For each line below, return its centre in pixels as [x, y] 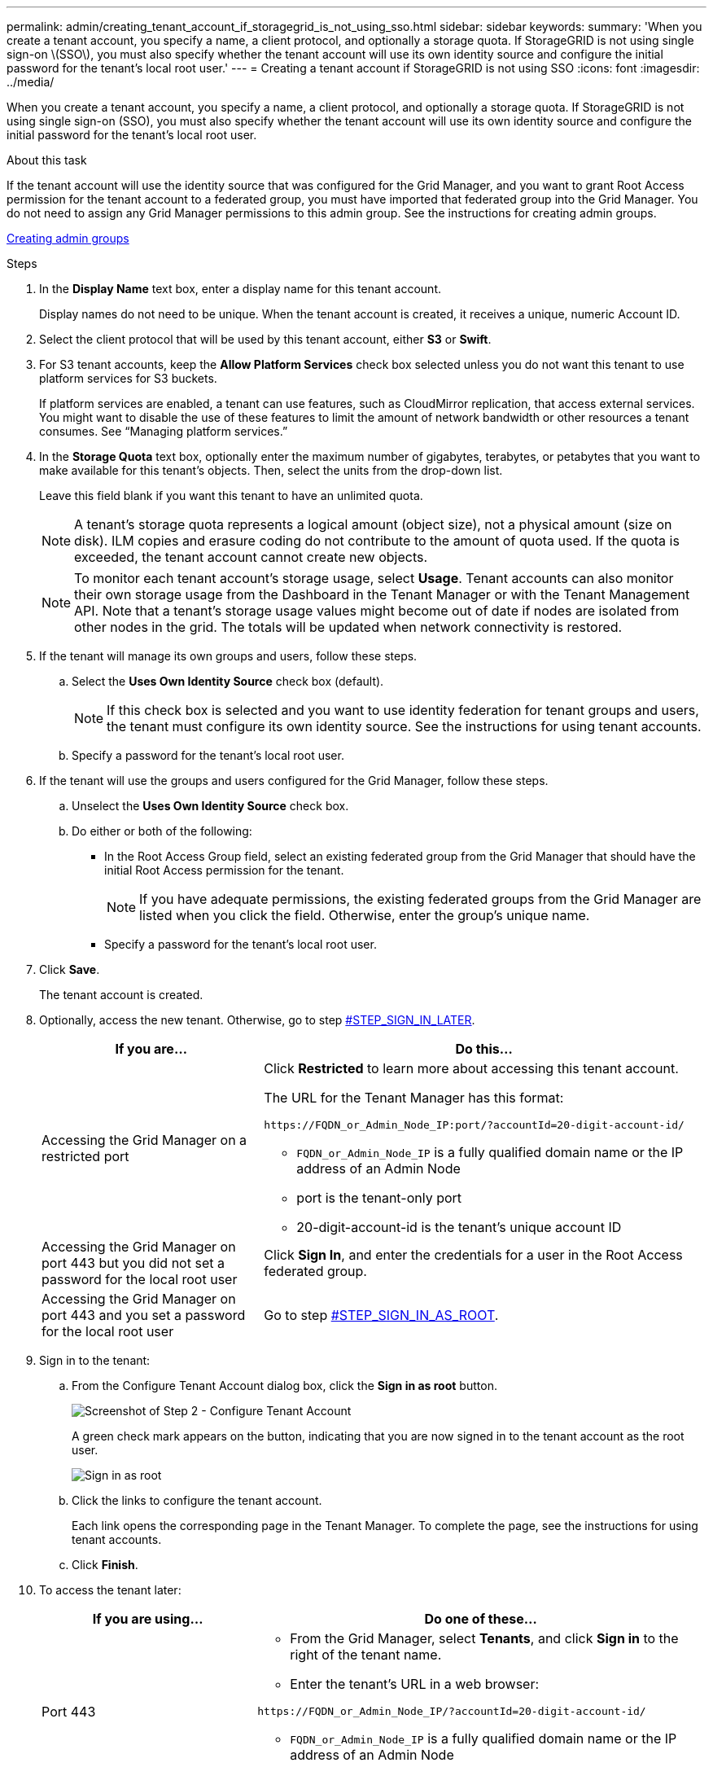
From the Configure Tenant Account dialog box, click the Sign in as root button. [284, 1386]
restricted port [85, 1156]
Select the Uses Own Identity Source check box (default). [228, 681]
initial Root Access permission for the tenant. [224, 870]
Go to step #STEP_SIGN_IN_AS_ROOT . [381, 1315]
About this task [47, 160]
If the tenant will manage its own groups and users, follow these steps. [228, 656]
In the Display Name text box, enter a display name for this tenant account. [240, 289]
